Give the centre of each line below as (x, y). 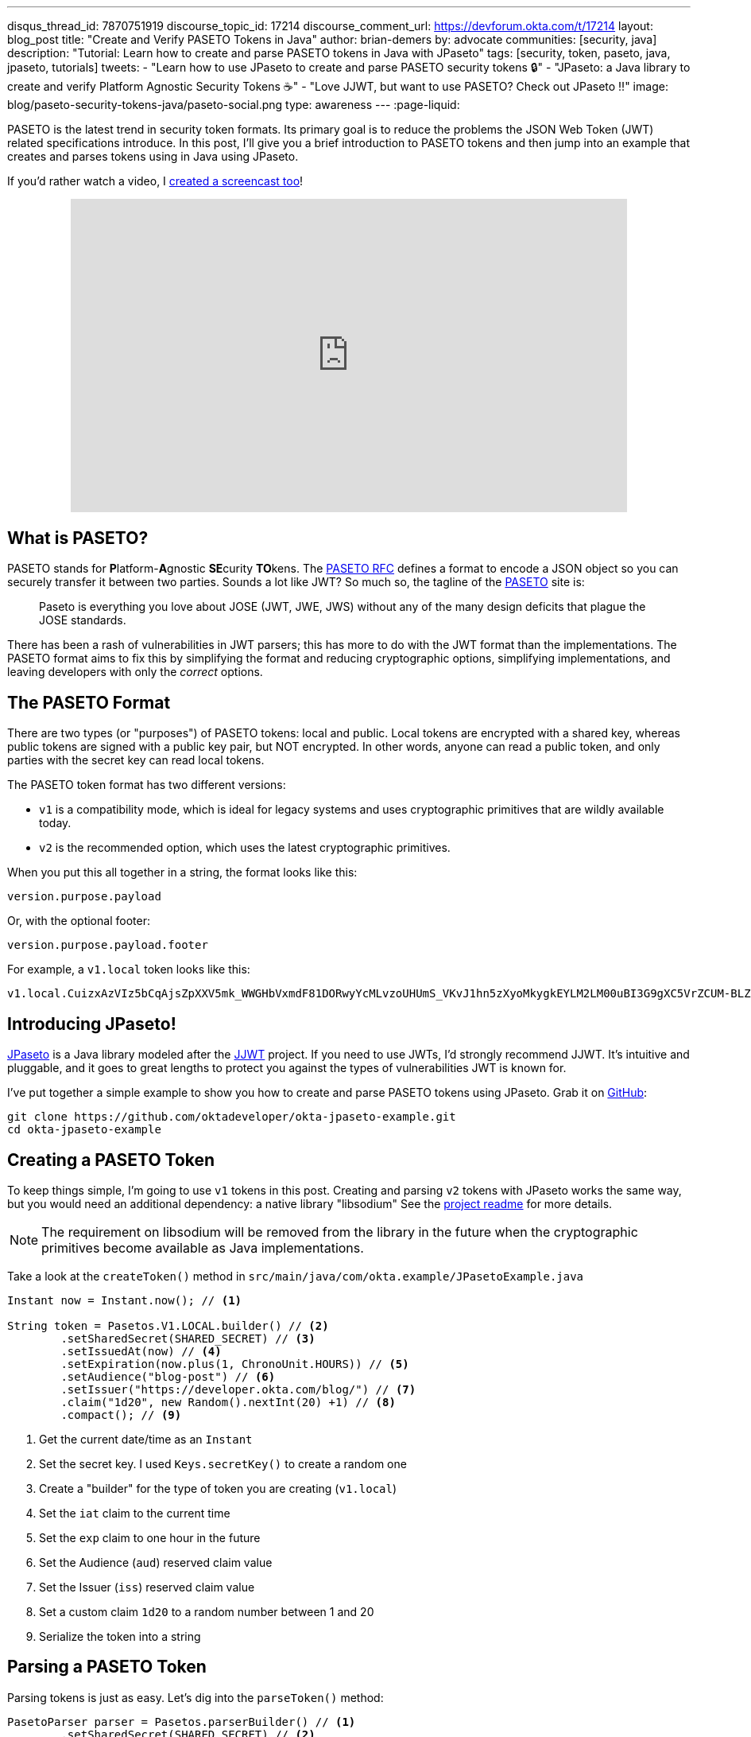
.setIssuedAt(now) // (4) (141, 1351)
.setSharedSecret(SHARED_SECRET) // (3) (188, 1338)
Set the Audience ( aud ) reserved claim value (156, 1562)
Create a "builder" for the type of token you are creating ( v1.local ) (218, 1488)
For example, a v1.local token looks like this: (129, 970)
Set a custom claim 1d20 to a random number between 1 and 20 (207, 1611)
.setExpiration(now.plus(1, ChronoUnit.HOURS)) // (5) (235, 1364)
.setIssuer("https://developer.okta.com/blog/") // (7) (238, 1389)
